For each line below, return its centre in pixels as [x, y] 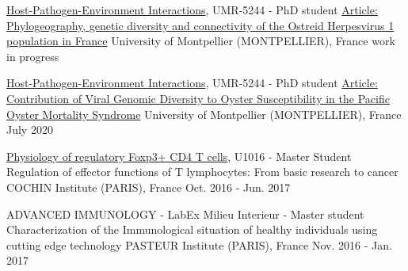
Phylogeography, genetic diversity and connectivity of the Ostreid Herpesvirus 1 [200, 25]
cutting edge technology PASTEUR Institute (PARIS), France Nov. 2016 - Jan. [199, 244]
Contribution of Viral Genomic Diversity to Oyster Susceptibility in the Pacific [198, 98]
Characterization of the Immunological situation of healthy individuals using [192, 229]
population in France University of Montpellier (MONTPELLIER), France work [201, 41]
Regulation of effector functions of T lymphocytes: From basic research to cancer [202, 172]
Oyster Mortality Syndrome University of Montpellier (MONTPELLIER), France [204, 114]
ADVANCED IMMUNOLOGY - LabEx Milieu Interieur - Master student [185, 214]
